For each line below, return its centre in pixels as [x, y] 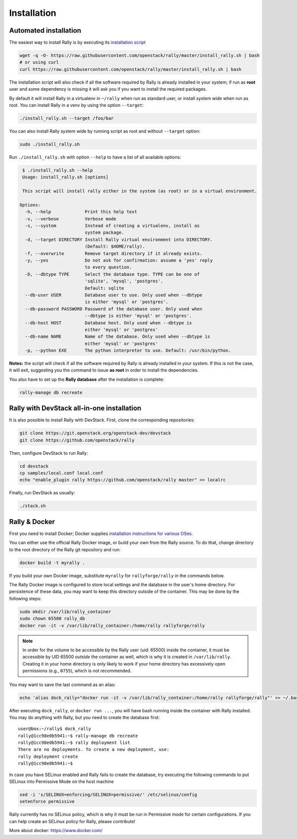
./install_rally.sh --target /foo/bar [67, 118]
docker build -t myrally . [52, 563]
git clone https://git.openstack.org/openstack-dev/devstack [95, 433]
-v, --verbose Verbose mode [71, 219]
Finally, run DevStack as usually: [42, 493]
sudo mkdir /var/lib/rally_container [65, 611]
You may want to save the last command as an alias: [62, 684]
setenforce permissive [47, 802]
